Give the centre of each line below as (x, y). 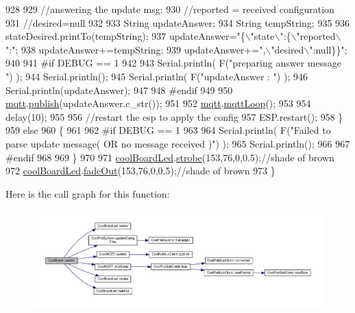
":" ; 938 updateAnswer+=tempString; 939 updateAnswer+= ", (136, 49)
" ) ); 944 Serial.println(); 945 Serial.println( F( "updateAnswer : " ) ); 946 (157, 76)
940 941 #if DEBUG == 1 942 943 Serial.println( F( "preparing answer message (173, 63)
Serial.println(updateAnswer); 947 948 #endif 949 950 (119, 90)
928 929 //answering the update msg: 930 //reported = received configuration (170, 9)
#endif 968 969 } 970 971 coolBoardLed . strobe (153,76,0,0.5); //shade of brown (170, 157)
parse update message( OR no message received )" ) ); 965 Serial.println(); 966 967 (178, 143)
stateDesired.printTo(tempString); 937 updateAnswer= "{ (125, 36)
